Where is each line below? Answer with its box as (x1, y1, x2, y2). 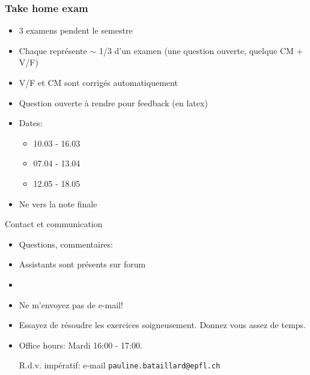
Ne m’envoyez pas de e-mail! (19, 298, 123, 311)
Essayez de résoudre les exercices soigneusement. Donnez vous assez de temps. (19, 319, 306, 331)
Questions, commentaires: (19, 237, 113, 250)
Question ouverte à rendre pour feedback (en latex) (19, 96, 208, 109)
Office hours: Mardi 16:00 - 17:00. (19, 338, 142, 351)
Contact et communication (5, 218, 103, 230)
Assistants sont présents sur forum (19, 258, 146, 270)
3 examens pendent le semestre (19, 24, 133, 37)
